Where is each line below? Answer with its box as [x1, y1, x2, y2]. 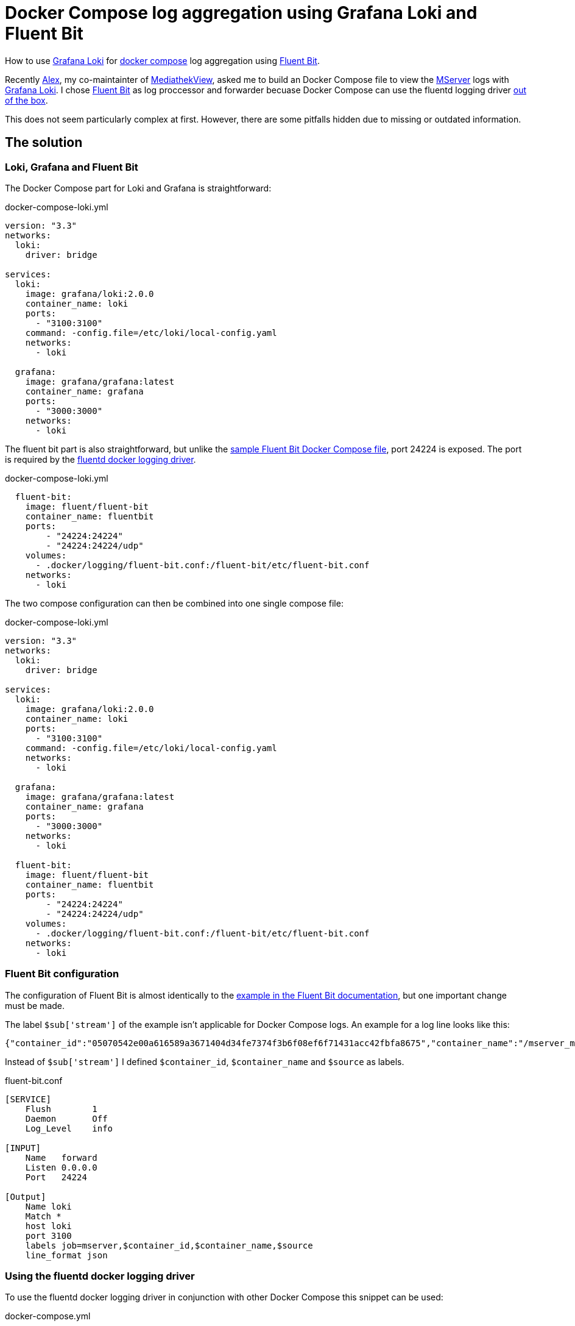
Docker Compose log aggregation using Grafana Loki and [5, 2, 478, 23]
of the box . [5, 94, 48, 105]
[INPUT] [5, 1142, 41, 1153]
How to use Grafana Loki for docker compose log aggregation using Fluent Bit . [5, 55, 320, 66]
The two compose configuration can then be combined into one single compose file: [5, 597, 344, 608]
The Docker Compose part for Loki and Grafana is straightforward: [5, 182, 272, 193]
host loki [25, 1221, 72, 1231]
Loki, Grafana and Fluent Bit [5, 160, 138, 173]
